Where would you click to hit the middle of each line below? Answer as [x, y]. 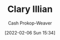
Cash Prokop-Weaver [30, 23]
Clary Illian [30, 9]
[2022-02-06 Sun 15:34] [30, 32]
